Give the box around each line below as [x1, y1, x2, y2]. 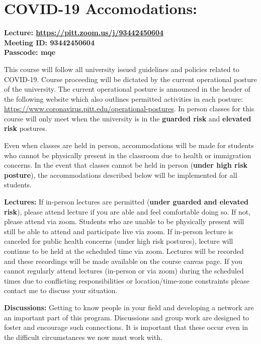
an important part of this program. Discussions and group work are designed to [4, 312, 249, 322]
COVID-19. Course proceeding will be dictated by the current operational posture [4, 74, 257, 84]
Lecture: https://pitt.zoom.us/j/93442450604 [4, 27, 164, 38]
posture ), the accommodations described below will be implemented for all [4, 169, 237, 180]
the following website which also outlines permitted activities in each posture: [4, 93, 243, 104]
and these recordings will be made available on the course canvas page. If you [4, 255, 242, 266]
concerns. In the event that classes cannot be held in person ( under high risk [4, 160, 248, 170]
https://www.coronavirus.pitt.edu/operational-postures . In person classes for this [4, 103, 254, 114]
